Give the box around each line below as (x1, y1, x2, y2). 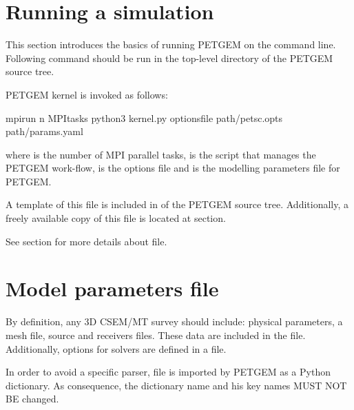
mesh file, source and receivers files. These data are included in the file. (6, 327, 306, 342)
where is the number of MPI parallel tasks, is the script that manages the (6, 147, 316, 161)
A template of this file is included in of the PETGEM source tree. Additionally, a (6, 197, 349, 212)
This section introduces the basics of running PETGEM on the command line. (6, 37, 336, 52)
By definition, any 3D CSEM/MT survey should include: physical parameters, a (6, 314, 343, 329)
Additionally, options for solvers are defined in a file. (6, 341, 227, 356)
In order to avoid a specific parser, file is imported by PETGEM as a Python (6, 365, 331, 379)
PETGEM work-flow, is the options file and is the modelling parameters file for (6, 161, 340, 175)
